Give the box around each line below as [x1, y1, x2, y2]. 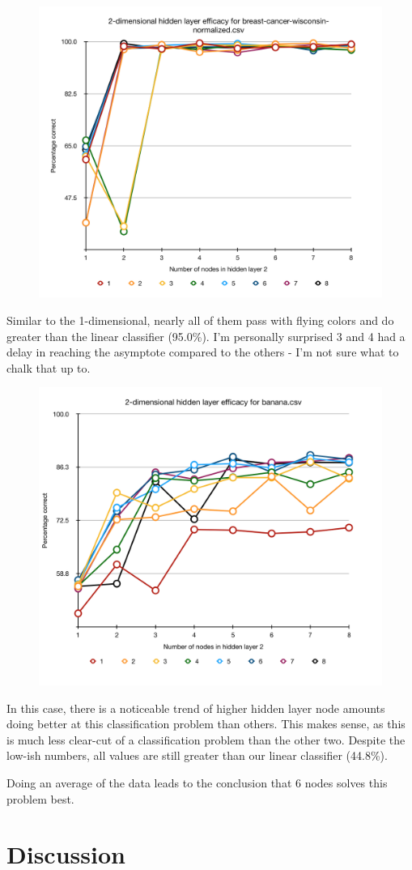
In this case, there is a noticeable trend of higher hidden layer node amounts [6, 699, 385, 716]
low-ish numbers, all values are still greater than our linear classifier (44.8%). [6, 747, 388, 764]
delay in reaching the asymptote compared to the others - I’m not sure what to [6, 343, 399, 360]
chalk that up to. [6, 359, 91, 376]
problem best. [6, 790, 74, 807]
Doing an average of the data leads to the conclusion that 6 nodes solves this [6, 774, 388, 791]
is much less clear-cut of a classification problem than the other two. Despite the [6, 731, 406, 748]
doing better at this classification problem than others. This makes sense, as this [6, 715, 406, 732]
